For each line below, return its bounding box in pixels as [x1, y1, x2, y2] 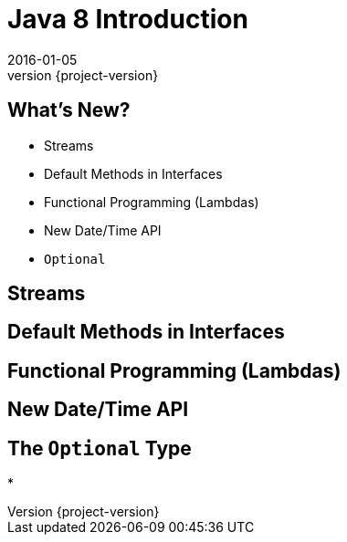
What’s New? [7, 99, 131, 122]
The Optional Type [7, 436, 192, 460]
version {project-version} [7, 67, 159, 83]
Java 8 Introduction [7, 4, 248, 35]
